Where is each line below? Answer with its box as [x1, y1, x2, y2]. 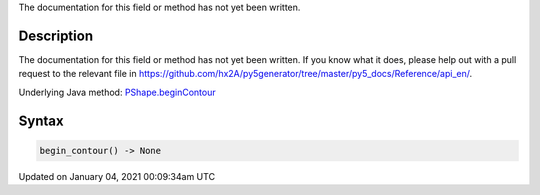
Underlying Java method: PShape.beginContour [18, 86, 216, 98]
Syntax [18, 112, 64, 129]
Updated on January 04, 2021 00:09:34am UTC [18, 170, 215, 182]
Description [18, 27, 94, 44]
